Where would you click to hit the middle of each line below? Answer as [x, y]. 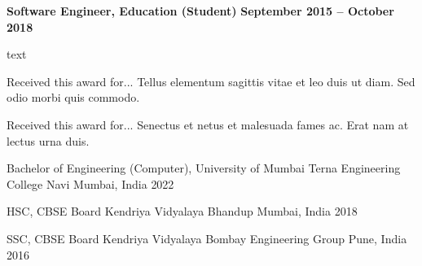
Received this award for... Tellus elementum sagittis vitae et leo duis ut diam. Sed [211, 81]
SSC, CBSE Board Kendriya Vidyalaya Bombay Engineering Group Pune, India [207, 238]
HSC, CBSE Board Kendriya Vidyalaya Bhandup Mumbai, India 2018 [182, 211]
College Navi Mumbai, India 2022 [90, 183]
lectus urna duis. [48, 140]
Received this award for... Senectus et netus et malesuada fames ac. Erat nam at [208, 124]
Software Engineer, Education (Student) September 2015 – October [200, 11]
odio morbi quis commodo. [73, 97]
